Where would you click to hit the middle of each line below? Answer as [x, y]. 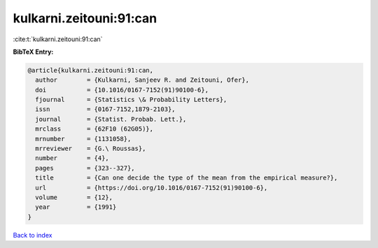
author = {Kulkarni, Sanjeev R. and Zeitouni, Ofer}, [142, 80]
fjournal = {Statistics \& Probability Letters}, [131, 100]
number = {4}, [72, 158]
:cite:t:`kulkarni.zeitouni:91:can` [58, 39]
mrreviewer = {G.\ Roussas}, [91, 149]
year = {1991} [76, 207]
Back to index [33, 235]
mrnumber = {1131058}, [83, 139]
